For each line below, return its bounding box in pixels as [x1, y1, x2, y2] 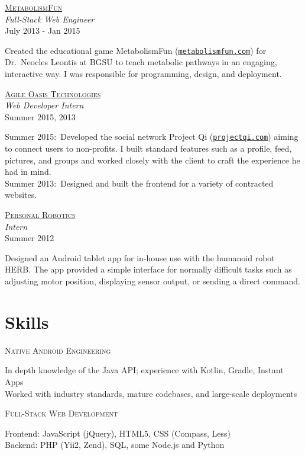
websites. [5, 188, 37, 201]
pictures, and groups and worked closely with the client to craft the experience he [5, 153, 300, 166]
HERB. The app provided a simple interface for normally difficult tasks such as [5, 263, 292, 275]
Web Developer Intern [5, 99, 84, 111]
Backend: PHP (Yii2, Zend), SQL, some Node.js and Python [5, 438, 225, 451]
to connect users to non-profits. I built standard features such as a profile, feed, [5, 142, 292, 155]
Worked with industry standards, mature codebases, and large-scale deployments [5, 387, 297, 399]
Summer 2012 [5, 232, 54, 244]
